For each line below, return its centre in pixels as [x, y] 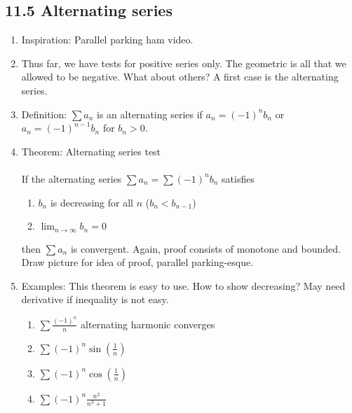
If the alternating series [72, 178]
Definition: [44, 114]
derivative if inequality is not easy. [95, 299]
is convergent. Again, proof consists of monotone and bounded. [205, 248]
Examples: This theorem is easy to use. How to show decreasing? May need [183, 285]
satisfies [238, 178]
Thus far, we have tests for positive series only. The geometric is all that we [184, 63]
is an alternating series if [150, 114]
